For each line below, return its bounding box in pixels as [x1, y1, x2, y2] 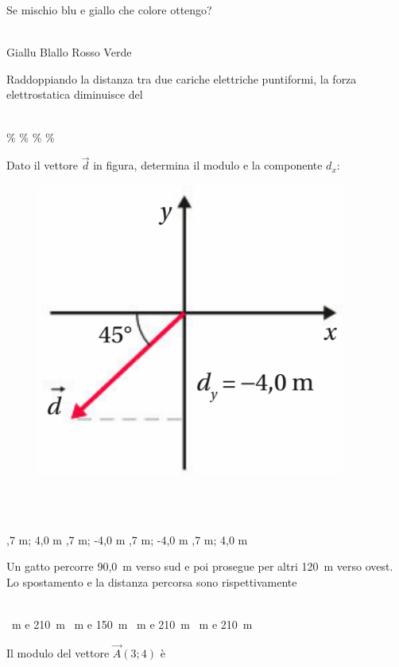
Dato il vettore [6, 157, 79, 174]
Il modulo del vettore [6, 644, 110, 661]
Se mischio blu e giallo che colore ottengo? [6, 2, 212, 18]
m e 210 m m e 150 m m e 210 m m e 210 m [11, 616, 253, 633]
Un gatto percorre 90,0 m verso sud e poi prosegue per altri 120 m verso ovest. [6, 558, 393, 575]
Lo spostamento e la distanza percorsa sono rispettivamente [6, 573, 297, 590]
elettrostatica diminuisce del [6, 86, 143, 103]
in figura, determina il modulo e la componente [93, 157, 323, 174]
